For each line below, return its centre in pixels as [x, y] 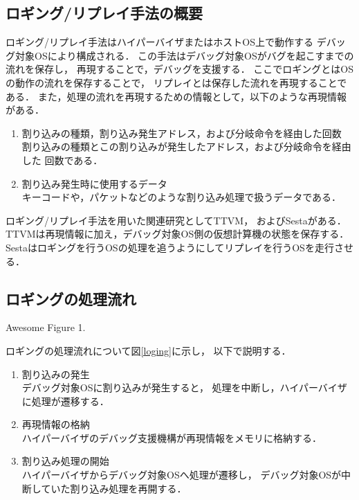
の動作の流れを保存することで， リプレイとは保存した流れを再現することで [176, 82]
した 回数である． [62, 160]
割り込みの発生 [56, 374]
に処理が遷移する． [65, 401]
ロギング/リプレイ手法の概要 [104, 13]
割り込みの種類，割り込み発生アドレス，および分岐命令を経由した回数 [182, 133]
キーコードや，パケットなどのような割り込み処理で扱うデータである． [182, 197]
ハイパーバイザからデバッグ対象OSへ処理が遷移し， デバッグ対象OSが [182, 475]
